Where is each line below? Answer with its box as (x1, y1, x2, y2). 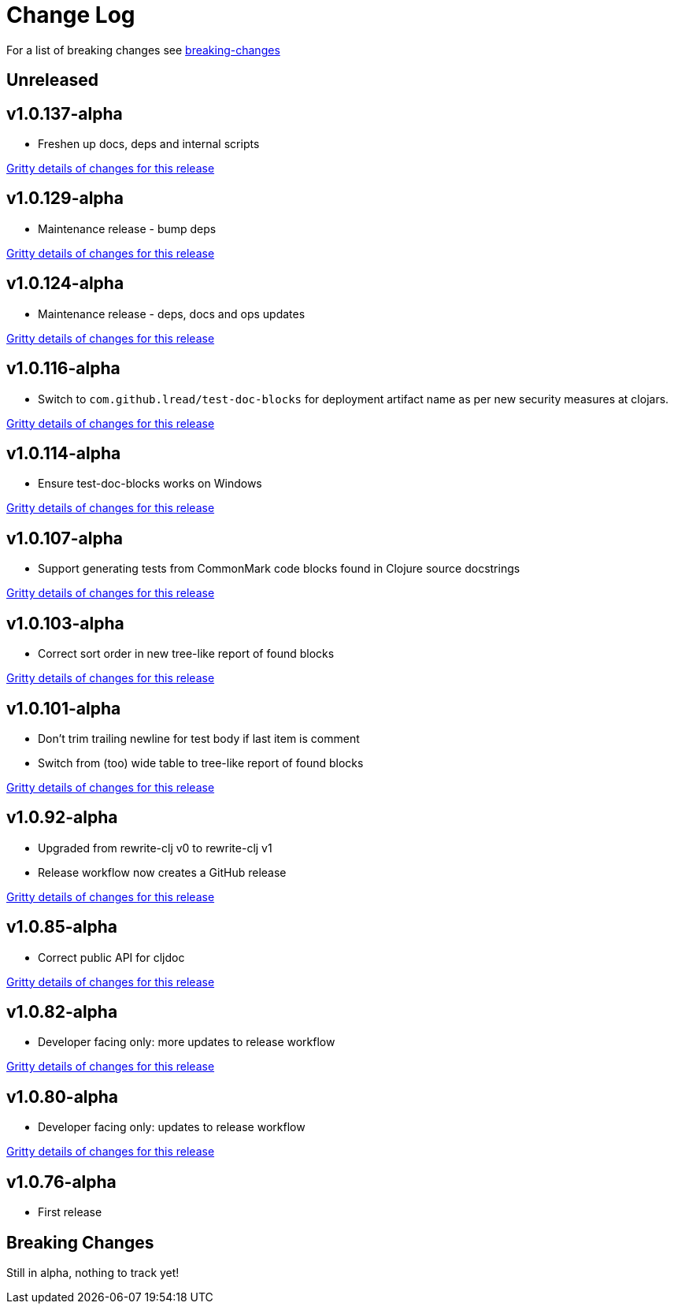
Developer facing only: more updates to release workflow (38, 1035, 335, 1049)
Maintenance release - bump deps (38, 221, 217, 236)
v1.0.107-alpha (6, 528, 123, 548)
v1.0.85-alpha (6, 917, 117, 937)
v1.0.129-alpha (6, 188, 124, 209)
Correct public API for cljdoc (38, 950, 185, 964)
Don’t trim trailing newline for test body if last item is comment (38, 731, 360, 745)
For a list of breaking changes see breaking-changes (6, 43, 280, 57)
